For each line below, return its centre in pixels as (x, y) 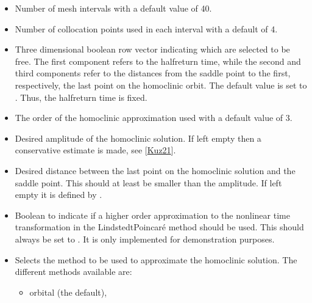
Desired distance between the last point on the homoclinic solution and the (155, 170)
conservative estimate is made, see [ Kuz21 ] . (95, 150)
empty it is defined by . (58, 195)
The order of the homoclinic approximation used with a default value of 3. (154, 118)
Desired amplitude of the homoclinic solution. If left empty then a (138, 138)
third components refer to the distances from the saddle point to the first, (153, 73)
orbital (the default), (68, 292)
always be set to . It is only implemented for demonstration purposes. (145, 239)
